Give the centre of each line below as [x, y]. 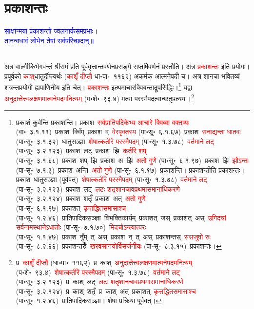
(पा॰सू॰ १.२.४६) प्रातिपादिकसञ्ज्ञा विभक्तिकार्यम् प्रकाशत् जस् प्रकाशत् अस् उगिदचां [121, 217]
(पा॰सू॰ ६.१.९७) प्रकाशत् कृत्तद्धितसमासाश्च [71, 208]
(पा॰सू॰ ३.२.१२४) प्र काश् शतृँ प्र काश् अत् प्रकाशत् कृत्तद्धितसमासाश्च [106, 291]
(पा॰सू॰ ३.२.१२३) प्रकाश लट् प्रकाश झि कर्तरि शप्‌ [81, 151]
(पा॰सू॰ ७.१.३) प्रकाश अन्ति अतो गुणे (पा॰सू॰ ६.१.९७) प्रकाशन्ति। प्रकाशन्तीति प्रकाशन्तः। [130, 170]
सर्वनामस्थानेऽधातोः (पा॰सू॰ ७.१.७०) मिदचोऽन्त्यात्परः [81, 227]
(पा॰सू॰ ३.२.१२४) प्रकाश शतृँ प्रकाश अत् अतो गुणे [81, 198]
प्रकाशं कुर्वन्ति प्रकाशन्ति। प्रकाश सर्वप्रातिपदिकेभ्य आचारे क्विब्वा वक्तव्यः [102, 122]
